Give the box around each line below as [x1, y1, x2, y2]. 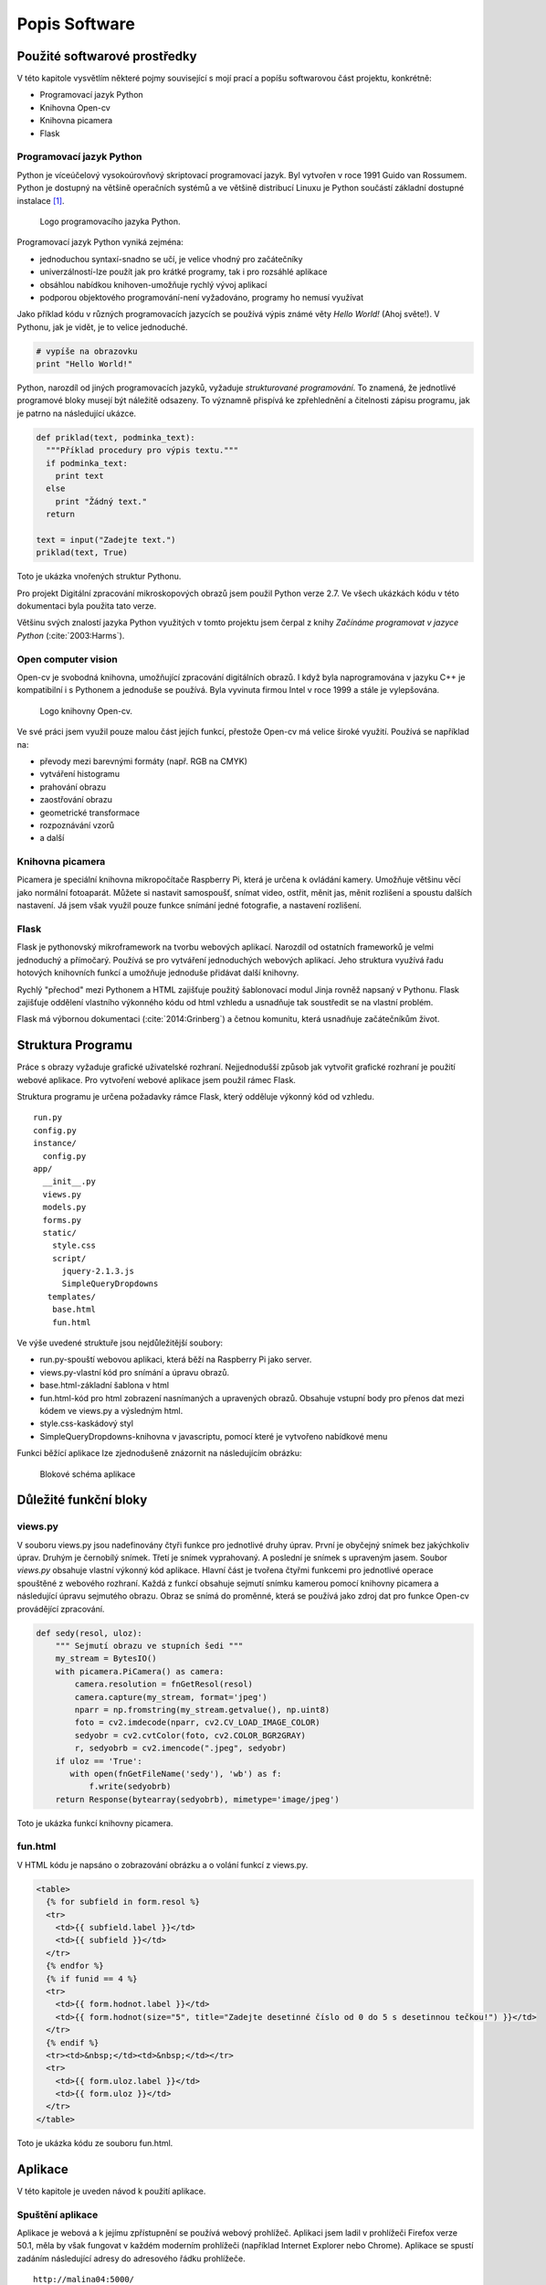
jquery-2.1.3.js [61, 1266, 135, 1277]
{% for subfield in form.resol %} [46, 1897, 201, 1908]
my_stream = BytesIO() [55, 1653, 157, 1663]
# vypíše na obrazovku [36, 345, 138, 356]
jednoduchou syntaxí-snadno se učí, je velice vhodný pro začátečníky [39, 253, 303, 264]
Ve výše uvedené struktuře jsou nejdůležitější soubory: [16, 1337, 224, 1348]
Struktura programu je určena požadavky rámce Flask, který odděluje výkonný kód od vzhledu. [16, 1091, 374, 1101]
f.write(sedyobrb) [89, 1781, 172, 1791]
